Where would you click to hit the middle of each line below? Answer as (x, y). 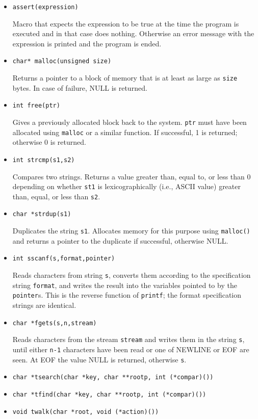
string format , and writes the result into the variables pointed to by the (125, 285)
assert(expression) (45, 7)
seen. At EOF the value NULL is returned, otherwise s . (99, 359)
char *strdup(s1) (42, 214)
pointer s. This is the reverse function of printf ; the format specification (127, 295)
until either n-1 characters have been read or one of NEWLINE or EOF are (131, 349)
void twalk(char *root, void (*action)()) (86, 412)
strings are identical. (44, 305)
